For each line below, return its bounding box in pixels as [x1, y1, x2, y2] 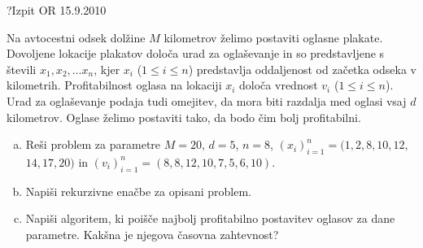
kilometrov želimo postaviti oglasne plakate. [164, 28, 383, 46]
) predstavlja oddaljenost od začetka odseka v [188, 60, 416, 77]
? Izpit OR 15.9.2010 [7, 2, 107, 18]
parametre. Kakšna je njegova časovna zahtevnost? [25, 225, 279, 242]
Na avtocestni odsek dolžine [7, 28, 146, 46]
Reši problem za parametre [25, 136, 161, 153]
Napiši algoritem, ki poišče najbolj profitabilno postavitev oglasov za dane [25, 210, 395, 227]
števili [7, 60, 37, 77]
